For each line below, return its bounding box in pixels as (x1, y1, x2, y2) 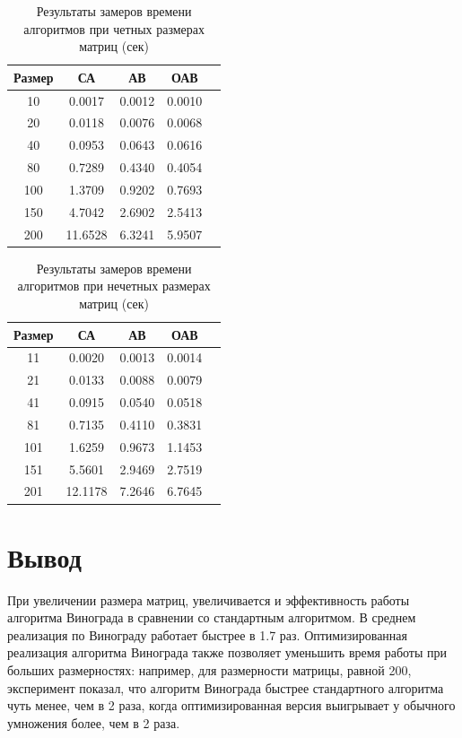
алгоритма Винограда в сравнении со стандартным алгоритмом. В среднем (7, 608, 416, 627)
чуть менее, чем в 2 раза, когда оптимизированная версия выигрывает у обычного (7, 696, 456, 715)
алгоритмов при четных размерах (23, 19, 205, 38)
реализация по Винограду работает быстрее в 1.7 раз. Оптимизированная (7, 625, 408, 644)
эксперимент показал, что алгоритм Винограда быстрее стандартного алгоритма (7, 678, 444, 697)
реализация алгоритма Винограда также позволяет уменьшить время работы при (7, 643, 448, 662)
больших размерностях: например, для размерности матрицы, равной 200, (7, 661, 412, 680)
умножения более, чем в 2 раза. (7, 713, 180, 732)
